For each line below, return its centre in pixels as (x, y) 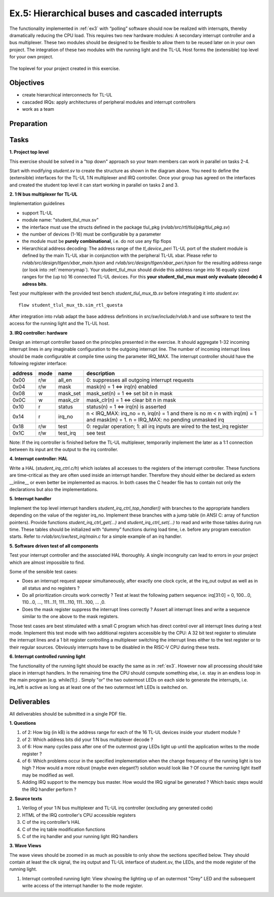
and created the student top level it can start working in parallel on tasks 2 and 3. (94, 185)
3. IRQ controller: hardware (39, 333)
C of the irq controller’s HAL (51, 822)
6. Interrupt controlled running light (47, 656)
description (101, 373)
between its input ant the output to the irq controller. (64, 450)
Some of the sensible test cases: (44, 571)
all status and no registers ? (51, 588)
